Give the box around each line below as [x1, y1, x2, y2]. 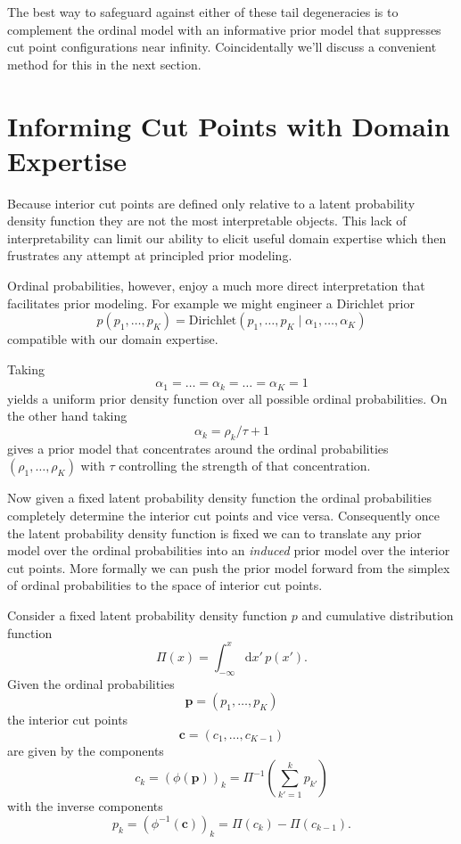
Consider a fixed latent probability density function [7, 606, 288, 625]
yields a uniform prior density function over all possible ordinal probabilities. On [7, 389, 448, 407]
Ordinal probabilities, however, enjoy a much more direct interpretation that [7, 276, 425, 295]
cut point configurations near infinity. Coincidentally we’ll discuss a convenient [7, 37, 437, 56]
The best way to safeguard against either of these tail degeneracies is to [7, 3, 399, 20]
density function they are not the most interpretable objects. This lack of [7, 211, 407, 230]
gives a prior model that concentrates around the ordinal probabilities [7, 438, 389, 457]
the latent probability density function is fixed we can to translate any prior [7, 523, 422, 542]
